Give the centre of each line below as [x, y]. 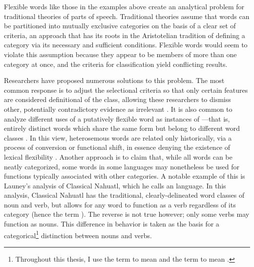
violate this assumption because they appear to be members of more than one [120, 54]
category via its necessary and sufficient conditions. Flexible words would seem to [126, 45]
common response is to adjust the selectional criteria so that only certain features [126, 90]
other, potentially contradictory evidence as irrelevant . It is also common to [118, 109]
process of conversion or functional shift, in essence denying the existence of [117, 147]
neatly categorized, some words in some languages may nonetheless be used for [122, 166]
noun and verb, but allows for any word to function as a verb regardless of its [120, 204]
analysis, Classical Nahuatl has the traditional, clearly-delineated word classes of [124, 195]
